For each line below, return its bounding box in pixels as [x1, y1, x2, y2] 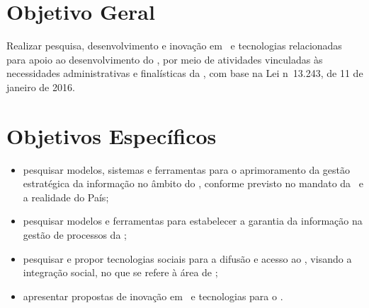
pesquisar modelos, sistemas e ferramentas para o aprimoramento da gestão [23, 162, 351, 177]
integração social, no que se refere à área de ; [23, 265, 218, 280]
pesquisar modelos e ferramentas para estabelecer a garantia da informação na [23, 213, 363, 228]
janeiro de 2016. [6, 79, 75, 94]
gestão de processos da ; [23, 227, 127, 242]
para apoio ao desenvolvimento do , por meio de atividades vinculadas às [6, 52, 323, 66]
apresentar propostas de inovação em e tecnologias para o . [23, 288, 283, 303]
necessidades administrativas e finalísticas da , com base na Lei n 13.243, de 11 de [6, 66, 363, 81]
